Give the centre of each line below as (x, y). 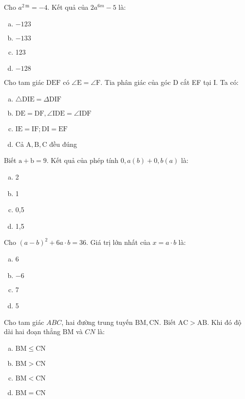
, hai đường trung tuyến (97, 322)
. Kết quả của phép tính (83, 160)
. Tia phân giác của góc (136, 82)
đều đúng (63, 144)
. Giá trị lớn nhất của (118, 242)
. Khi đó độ (224, 322)
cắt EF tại (196, 82)
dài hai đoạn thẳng (32, 331)
